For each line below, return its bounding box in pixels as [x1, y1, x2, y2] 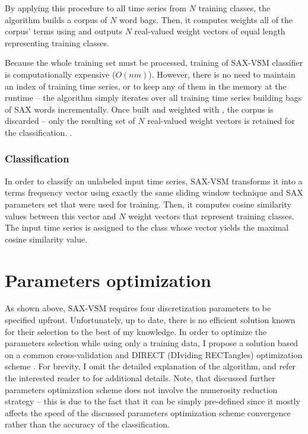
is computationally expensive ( [5, 68, 116, 80]
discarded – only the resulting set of [5, 114, 135, 127]
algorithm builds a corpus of [5, 13, 107, 25]
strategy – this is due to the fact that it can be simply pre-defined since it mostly [5, 395, 300, 407]
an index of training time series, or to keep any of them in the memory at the [5, 79, 287, 92]
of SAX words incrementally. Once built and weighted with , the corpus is [5, 103, 274, 115]
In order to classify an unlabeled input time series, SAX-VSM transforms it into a [5, 174, 303, 187]
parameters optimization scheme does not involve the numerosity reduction [5, 383, 278, 395]
